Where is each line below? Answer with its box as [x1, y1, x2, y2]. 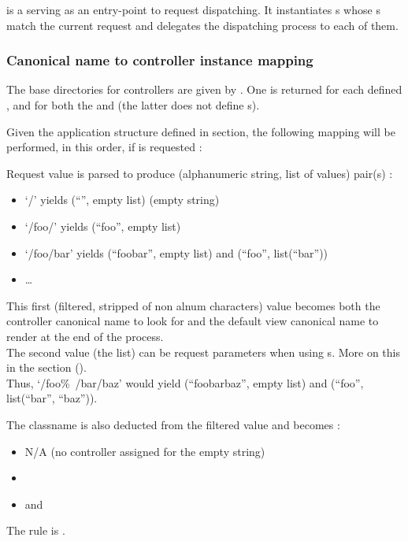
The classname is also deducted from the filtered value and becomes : [6, 416, 340, 432]
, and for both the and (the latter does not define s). [6, 97, 260, 113]
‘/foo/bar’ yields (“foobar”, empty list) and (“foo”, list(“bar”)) [24, 244, 328, 261]
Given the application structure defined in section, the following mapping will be [6, 123, 395, 139]
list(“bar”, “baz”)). [6, 390, 98, 406]
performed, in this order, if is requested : [6, 139, 202, 155]
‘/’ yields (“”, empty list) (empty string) [24, 191, 220, 208]
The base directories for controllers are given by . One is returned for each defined [6, 81, 402, 98]
